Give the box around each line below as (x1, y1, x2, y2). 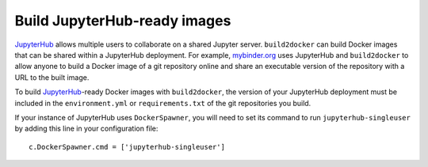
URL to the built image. (14, 72, 90, 82)
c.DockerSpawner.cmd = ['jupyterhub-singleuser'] (29, 142, 226, 151)
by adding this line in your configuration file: (14, 123, 159, 134)
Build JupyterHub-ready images (14, 12, 231, 29)
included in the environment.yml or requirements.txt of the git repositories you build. (14, 98, 311, 108)
